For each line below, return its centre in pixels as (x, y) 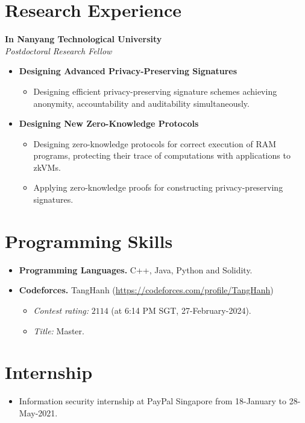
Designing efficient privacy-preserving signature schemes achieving (155, 91)
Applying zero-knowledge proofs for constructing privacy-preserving (158, 187)
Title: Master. (59, 330)
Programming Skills (89, 240)
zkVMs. (47, 167)
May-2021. (38, 412)
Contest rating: (61, 310)
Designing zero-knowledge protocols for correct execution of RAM (155, 143)
